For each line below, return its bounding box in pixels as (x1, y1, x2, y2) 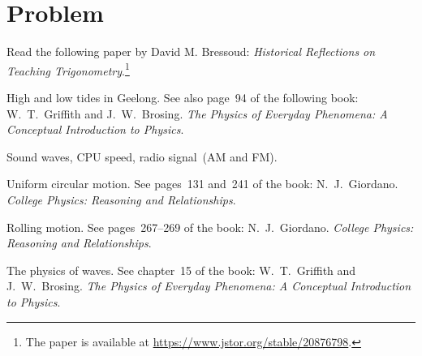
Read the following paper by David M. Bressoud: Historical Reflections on (6, 43, 376, 60)
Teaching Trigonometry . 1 (6, 59, 130, 79)
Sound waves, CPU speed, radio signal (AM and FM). (6, 148, 278, 165)
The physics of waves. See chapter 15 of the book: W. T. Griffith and (6, 261, 356, 278)
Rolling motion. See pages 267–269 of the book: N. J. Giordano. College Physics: (6, 218, 414, 235)
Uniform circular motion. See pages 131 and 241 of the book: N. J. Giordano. (6, 175, 398, 192)
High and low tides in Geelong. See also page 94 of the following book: (6, 88, 359, 105)
